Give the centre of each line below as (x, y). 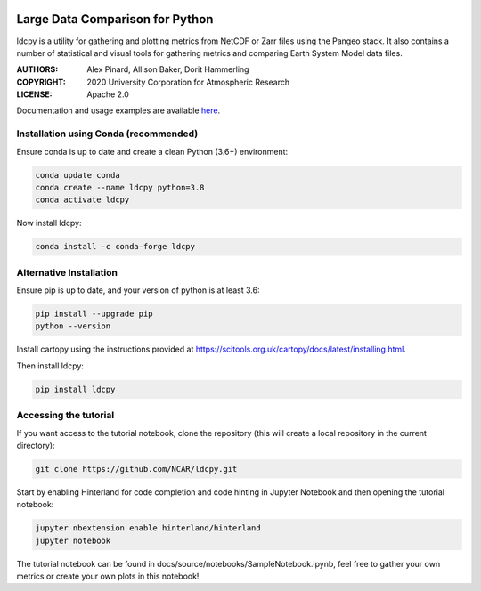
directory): (36, 445)
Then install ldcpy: (50, 366)
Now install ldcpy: (49, 223)
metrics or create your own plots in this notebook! (108, 576)
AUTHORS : (37, 69)
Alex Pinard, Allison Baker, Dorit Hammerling (168, 69)
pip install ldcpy (75, 389)
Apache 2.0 (108, 94)
